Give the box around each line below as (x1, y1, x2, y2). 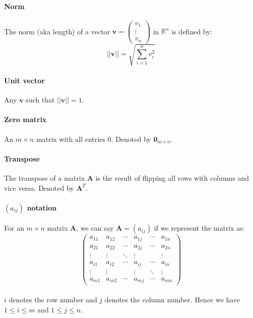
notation (27, 202, 57, 213)
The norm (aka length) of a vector (4, 26, 110, 36)
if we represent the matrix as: (154, 223, 245, 233)
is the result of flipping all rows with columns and (95, 172, 249, 183)
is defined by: (171, 26, 213, 36)
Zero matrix (4, 114, 47, 125)
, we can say (76, 223, 114, 233)
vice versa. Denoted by (4, 182, 74, 193)
